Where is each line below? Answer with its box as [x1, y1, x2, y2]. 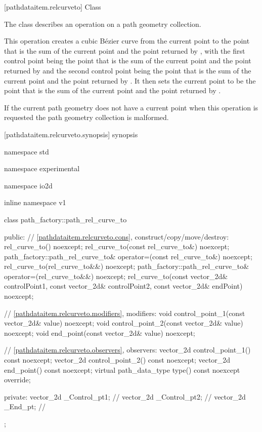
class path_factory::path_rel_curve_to [4, 214, 127, 224]
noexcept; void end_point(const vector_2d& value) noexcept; [4, 327, 195, 338]
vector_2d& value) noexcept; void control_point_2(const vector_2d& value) [4, 318, 243, 328]
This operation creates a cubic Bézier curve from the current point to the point [4, 35, 250, 46]
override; [4, 374, 31, 385]
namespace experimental [4, 163, 80, 174]
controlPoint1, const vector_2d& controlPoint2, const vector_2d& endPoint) [4, 281, 243, 291]
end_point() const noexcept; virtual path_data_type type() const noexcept [4, 364, 240, 375]
